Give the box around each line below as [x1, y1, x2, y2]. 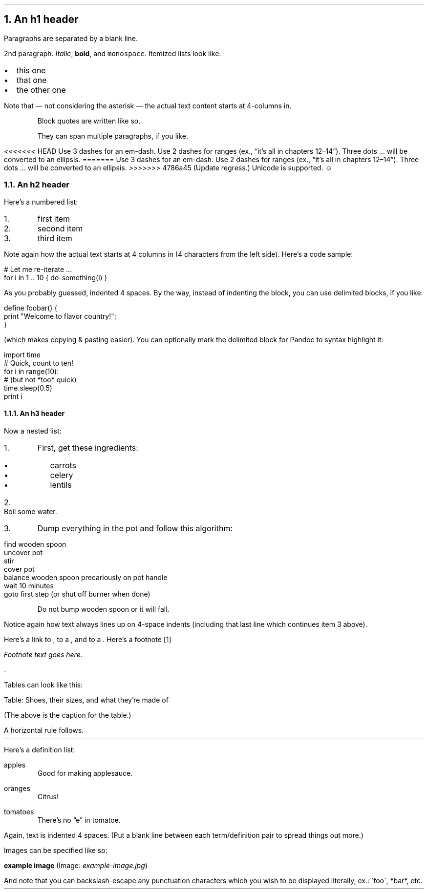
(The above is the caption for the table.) [4, 710, 131, 719]
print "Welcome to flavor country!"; [4, 312, 116, 320]
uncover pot [4, 548, 43, 557]
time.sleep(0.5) [4, 383, 52, 392]
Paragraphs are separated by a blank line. [4, 34, 138, 42]
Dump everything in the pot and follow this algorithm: [37, 523, 233, 533]
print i [4, 392, 22, 400]
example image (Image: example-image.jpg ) [4, 861, 148, 870]
